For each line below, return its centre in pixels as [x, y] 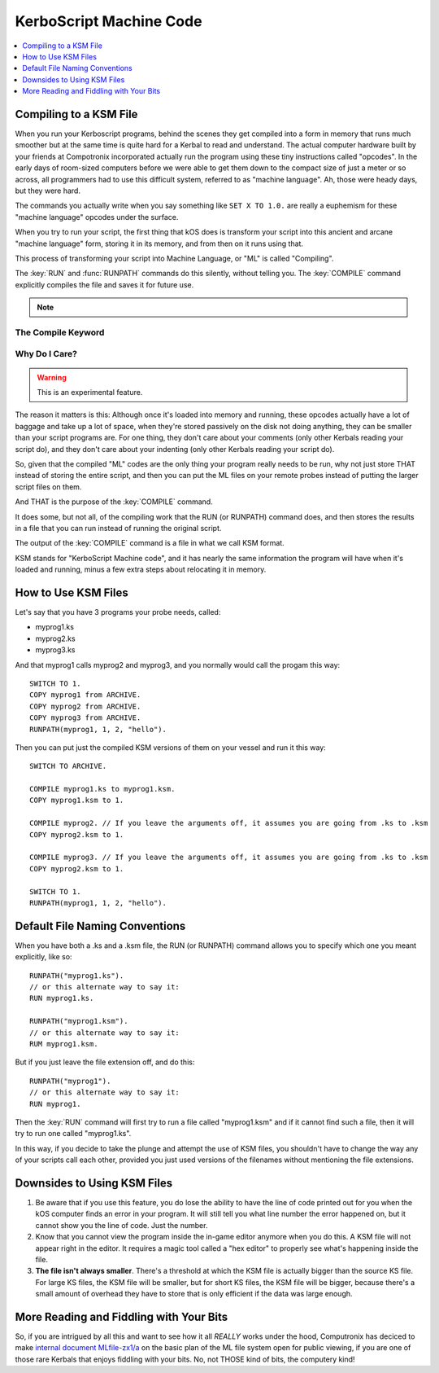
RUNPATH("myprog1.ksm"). [79, 1021]
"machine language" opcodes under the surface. [97, 217]
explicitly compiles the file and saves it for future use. [104, 284]
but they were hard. [48, 191]
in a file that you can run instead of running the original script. [118, 528]
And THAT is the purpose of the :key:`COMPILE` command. [114, 502]
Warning [52, 377]
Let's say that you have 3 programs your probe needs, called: [118, 612]
